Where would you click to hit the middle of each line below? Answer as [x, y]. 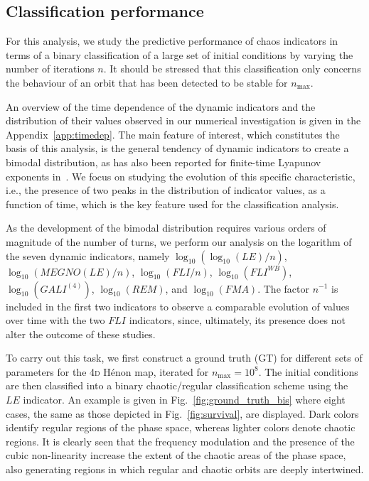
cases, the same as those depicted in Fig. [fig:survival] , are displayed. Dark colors [182, 413]
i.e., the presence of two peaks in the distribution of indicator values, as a [166, 190]
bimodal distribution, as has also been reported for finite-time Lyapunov [164, 162]
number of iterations [50, 69]
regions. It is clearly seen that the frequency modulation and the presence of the [180, 441]
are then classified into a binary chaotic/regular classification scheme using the [177, 385]
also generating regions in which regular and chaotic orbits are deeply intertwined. [185, 469]
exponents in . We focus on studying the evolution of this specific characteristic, [181, 176]
